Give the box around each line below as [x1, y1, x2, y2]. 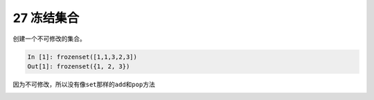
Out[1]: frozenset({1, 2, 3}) [27, 62, 130, 70]
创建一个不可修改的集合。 [12, 34, 86, 43]
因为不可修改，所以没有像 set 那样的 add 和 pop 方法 [12, 80, 155, 88]
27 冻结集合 [12, 10, 80, 26]
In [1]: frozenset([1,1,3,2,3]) [27, 52, 138, 61]
